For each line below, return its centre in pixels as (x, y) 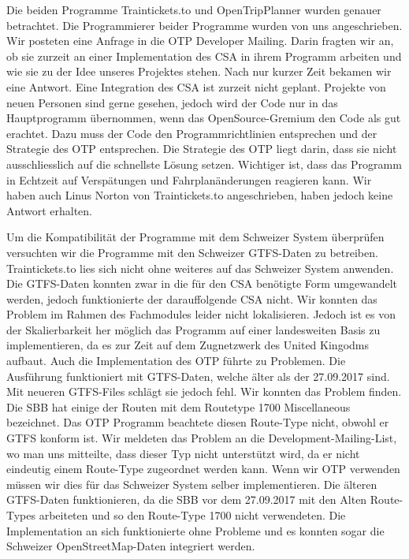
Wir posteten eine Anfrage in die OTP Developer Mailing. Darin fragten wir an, (200, 41)
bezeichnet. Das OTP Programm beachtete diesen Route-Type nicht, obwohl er (198, 422)
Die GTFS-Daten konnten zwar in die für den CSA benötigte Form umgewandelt (202, 283)
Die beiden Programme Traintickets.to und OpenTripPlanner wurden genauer (194, 9)
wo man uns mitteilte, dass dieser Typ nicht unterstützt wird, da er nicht (183, 453)
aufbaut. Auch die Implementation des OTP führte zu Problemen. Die (176, 361)
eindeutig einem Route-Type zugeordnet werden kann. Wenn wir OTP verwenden (203, 469)
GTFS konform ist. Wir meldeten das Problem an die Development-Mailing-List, (202, 438)
